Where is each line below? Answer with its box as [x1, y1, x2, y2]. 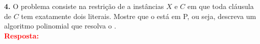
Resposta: [4, 30, 39, 40]
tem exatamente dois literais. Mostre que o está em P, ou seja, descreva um [21, 10, 256, 21]
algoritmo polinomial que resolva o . [4, 20, 116, 31]
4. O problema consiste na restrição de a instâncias [4, 1, 164, 11]
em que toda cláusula [187, 1, 254, 11]
